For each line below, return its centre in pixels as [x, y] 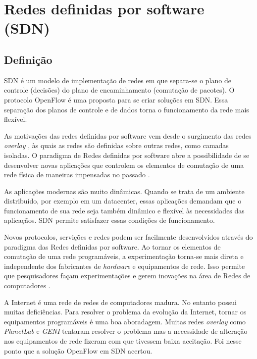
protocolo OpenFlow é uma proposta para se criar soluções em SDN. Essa [116, 99]
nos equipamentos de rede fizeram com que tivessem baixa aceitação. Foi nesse [123, 341]
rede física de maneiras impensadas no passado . [77, 175]
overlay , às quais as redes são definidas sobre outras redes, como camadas [116, 145]
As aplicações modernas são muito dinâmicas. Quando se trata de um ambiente [124, 191]
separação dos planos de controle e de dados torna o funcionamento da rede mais [127, 109]
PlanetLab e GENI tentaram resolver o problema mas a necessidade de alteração [126, 331]
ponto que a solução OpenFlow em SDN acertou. [78, 350]
